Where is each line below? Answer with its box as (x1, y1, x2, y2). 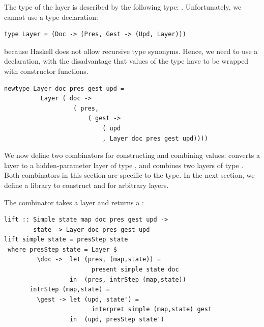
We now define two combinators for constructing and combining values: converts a (4, 150, 260, 160)
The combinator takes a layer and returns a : (4, 197, 144, 207)
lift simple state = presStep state (4, 236, 128, 243)
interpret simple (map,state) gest (91, 306, 212, 313)
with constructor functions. (4, 65, 89, 76)
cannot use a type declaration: (4, 11, 98, 22)
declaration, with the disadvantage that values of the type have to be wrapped (4, 56, 249, 66)
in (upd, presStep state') (69, 316, 164, 323)
